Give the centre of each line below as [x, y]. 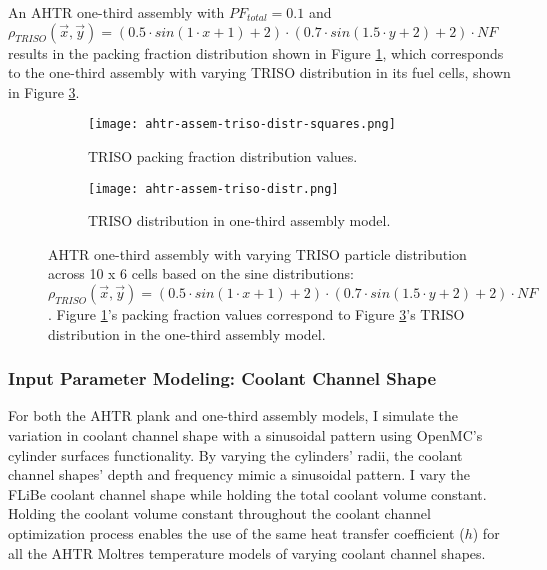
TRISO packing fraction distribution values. [223, 156]
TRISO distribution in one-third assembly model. [239, 220]
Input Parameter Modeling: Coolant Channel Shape [222, 378]
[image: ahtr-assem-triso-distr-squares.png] [242, 124]
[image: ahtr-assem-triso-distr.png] [213, 188]
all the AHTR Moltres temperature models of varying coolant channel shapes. [247, 552]
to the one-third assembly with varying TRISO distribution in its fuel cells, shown [259, 72]
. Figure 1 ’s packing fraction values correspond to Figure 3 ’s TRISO [256, 314]
